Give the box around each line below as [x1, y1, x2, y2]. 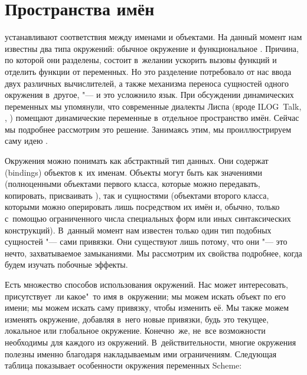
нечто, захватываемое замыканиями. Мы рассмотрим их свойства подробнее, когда [5, 246, 302, 259]
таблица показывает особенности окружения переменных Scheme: [5, 359, 242, 371]
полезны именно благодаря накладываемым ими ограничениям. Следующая [5, 347, 277, 360]
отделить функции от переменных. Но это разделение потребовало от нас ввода [5, 65, 292, 77]
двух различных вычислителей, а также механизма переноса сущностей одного [5, 77, 289, 89]
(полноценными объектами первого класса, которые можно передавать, [5, 177, 260, 190]
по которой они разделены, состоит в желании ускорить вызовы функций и [5, 54, 277, 66]
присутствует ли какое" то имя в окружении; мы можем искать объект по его [5, 290, 286, 302]
